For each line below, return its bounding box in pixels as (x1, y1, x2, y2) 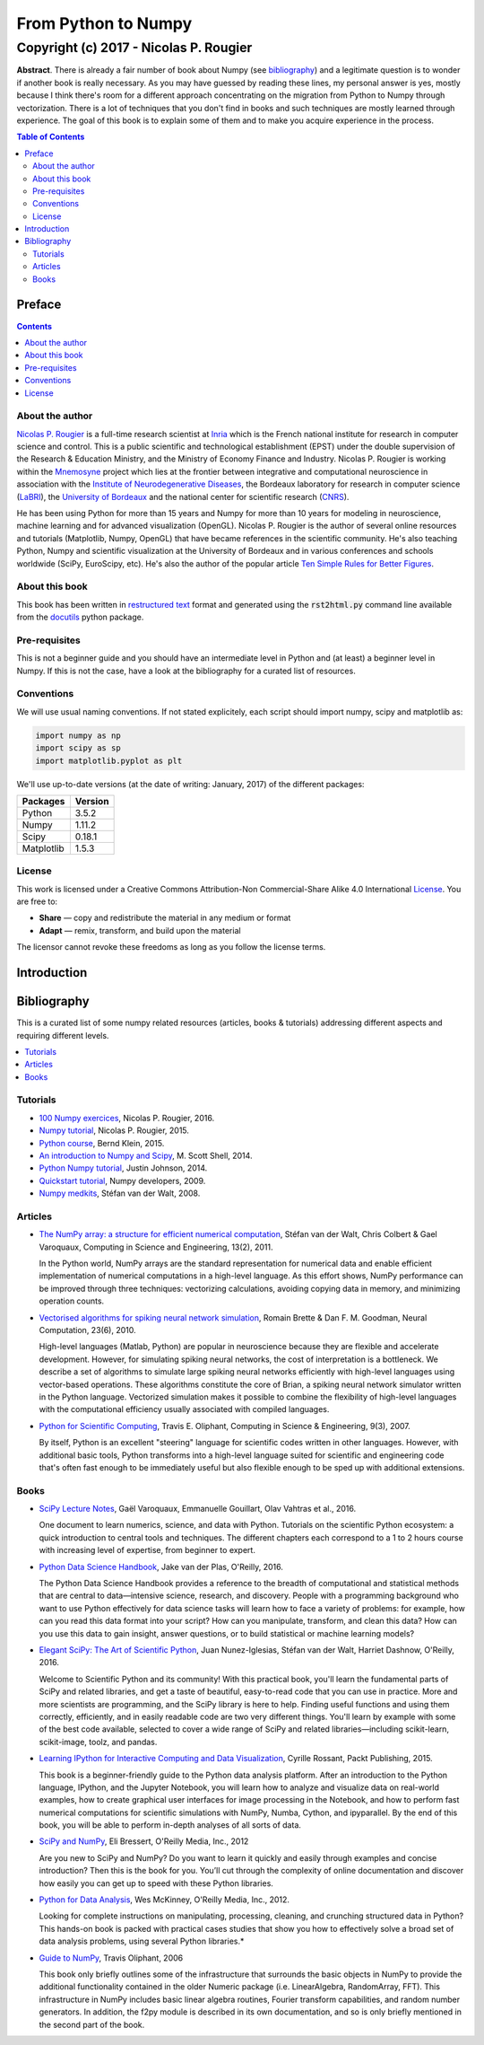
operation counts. (39, 1295, 105, 1306)
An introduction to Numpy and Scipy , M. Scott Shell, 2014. (39, 1150, 253, 1161)
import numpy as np (35, 730, 121, 741)
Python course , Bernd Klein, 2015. (39, 1137, 165, 1148)
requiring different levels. (16, 1030, 109, 1040)
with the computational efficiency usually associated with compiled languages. (39, 1404, 330, 1415)
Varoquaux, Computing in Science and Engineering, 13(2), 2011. (39, 1242, 273, 1252)
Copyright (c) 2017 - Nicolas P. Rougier (16, 39, 253, 56)
